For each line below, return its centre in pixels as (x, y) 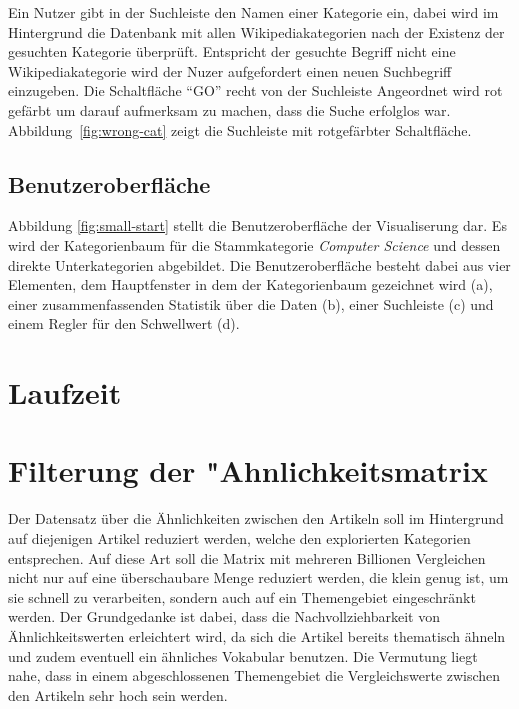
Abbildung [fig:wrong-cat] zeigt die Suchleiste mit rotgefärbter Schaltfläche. (240, 129)
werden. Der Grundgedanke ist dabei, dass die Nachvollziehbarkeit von (224, 616)
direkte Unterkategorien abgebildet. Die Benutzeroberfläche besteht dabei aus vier (259, 264)
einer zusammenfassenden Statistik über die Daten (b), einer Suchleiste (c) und (251, 303)
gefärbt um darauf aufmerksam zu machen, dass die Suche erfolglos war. (229, 109)
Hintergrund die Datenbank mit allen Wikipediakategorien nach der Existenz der (256, 31)
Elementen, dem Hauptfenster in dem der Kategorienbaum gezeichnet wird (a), (250, 284)
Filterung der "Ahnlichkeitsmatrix (248, 470)
